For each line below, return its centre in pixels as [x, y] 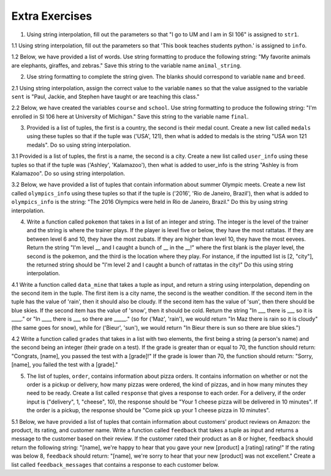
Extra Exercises [51, 16]
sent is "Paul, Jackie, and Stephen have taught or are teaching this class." [105, 96]
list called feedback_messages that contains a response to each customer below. [115, 464]
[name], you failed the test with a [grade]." [65, 365]
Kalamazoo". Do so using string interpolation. [68, 174]
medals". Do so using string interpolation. [79, 145]
